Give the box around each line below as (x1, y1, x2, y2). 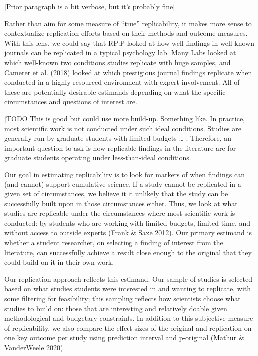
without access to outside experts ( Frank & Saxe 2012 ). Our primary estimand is (4, 227, 252, 238)
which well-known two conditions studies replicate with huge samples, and (4, 57, 231, 67)
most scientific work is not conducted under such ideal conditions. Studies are (4, 123, 242, 133)
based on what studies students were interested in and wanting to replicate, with (4, 283, 251, 294)
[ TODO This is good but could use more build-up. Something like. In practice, (4, 113, 245, 123)
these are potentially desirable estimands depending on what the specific (4, 86, 226, 97)
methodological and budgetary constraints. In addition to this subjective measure (4, 313, 253, 323)
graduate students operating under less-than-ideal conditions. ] (4, 152, 193, 163)
